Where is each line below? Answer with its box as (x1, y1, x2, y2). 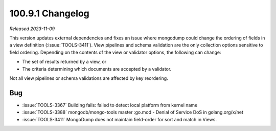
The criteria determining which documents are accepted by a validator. (22, 65, 172, 72)
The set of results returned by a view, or (22, 59, 107, 65)
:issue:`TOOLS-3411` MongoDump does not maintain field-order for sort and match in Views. (22, 116, 217, 122)
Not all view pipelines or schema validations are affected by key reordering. (9, 75, 168, 81)
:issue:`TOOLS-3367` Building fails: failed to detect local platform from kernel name (22, 102, 198, 108)
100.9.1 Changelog (9, 8, 89, 19)
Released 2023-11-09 (9, 26, 55, 32)
